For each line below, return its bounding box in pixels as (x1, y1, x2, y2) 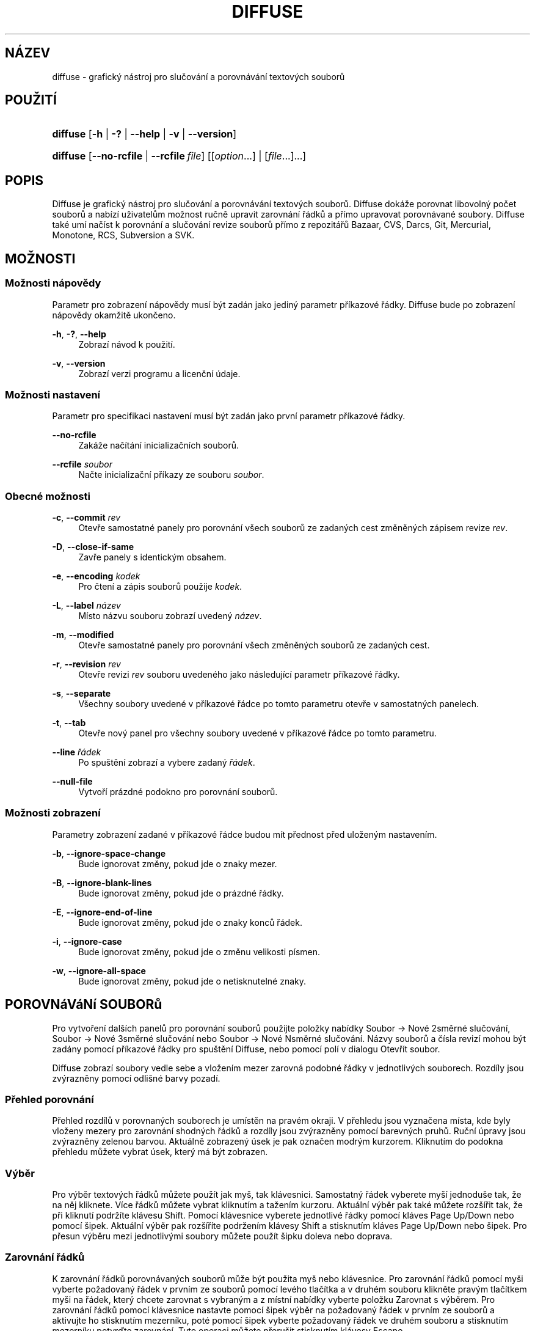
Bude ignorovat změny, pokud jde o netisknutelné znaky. (78, 975, 306, 986)
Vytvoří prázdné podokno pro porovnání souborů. (78, 787, 278, 797)
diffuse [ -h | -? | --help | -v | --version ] (52, 128, 237, 141)
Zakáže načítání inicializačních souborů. (78, 440, 239, 451)
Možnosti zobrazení (5, 807, 101, 820)
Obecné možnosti (5, 490, 90, 502)
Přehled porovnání (5, 1093, 94, 1105)
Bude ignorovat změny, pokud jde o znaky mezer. (78, 858, 277, 869)
